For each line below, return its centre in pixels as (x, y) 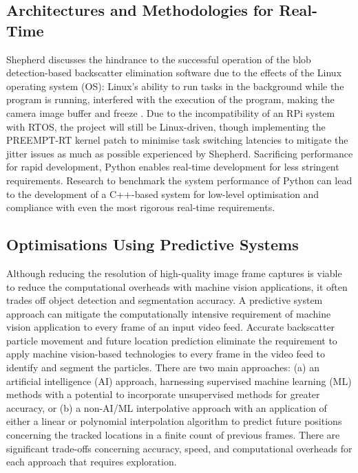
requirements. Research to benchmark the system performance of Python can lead (179, 180)
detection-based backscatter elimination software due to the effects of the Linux (174, 73)
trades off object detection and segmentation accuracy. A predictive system (165, 300)
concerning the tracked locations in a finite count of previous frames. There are (173, 435)
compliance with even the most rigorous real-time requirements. (141, 207)
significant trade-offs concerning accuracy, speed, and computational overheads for (179, 448)
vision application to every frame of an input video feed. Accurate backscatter (171, 327)
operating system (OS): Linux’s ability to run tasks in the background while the (175, 86)
